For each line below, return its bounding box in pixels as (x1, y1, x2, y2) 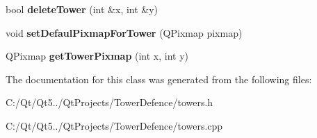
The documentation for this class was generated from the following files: (6, 71, 312, 86)
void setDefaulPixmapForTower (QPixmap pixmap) (6, 25, 243, 40)
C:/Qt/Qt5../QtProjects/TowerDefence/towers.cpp (6, 118, 223, 132)
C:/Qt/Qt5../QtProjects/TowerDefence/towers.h (6, 95, 213, 110)
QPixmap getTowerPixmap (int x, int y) (6, 49, 189, 63)
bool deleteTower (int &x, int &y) (6, 2, 158, 16)
